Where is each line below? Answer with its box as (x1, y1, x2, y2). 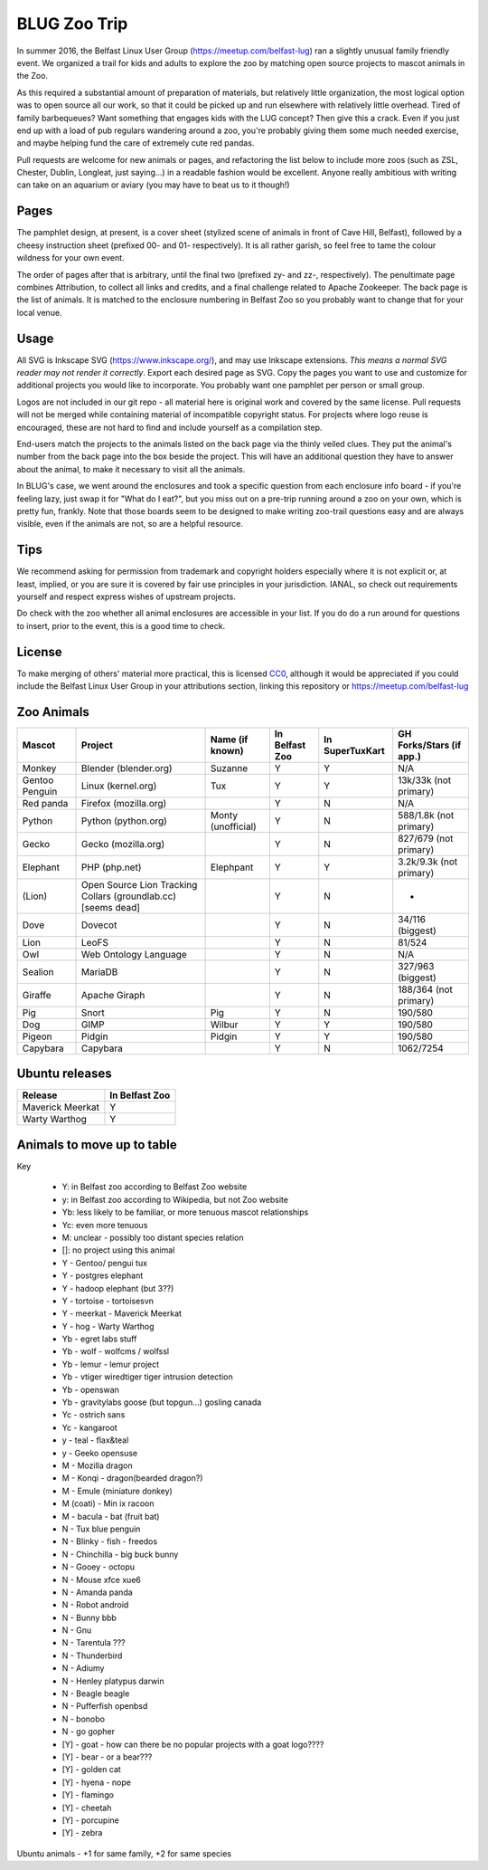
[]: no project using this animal (61, 1245, 175, 1255)
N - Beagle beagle (61, 1688, 130, 1699)
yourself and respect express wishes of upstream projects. (16, 591, 237, 602)
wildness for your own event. (16, 253, 126, 263)
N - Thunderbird (61, 1650, 123, 1661)
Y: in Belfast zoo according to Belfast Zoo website (61, 1181, 248, 1192)
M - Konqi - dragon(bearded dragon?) (61, 1473, 203, 1484)
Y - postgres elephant (61, 1270, 144, 1281)
